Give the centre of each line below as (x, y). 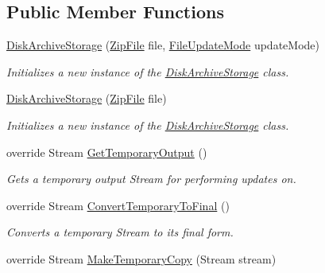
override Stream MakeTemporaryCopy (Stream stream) (141, 258)
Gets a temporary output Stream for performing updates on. (151, 179)
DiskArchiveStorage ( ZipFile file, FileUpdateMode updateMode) (163, 45)
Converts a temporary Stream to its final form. (120, 232)
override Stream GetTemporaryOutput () (107, 152)
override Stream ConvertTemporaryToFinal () (118, 205)
